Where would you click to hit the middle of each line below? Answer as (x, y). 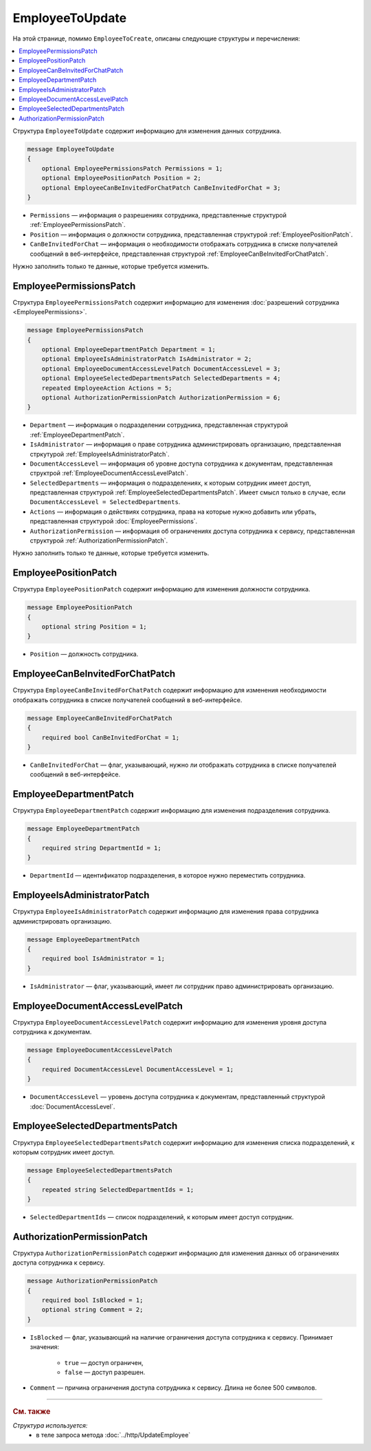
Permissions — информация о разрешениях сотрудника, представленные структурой (158, 215)
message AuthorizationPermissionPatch (92, 1281)
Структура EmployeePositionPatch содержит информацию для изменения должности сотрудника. (161, 589)
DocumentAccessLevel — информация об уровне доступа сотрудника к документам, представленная (181, 463)
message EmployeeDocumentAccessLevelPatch (100, 1050)
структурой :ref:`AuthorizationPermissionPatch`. (99, 541)
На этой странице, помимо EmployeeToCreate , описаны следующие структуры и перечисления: (156, 39)
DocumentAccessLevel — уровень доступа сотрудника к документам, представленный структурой (178, 1097)
